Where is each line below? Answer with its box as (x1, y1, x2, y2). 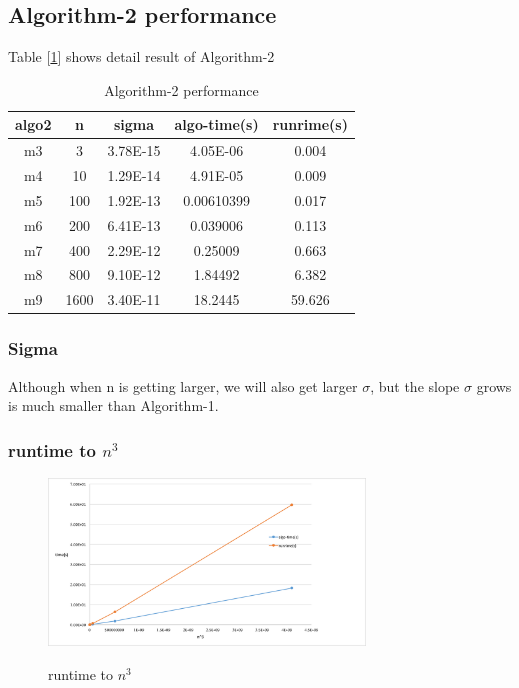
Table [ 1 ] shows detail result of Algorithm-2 (8, 46, 275, 67)
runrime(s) (272, 114, 348, 135)
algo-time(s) (174, 114, 259, 135)
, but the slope (370, 375, 460, 396)
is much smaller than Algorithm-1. (8, 395, 219, 416)
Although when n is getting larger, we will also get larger (8, 375, 358, 396)
